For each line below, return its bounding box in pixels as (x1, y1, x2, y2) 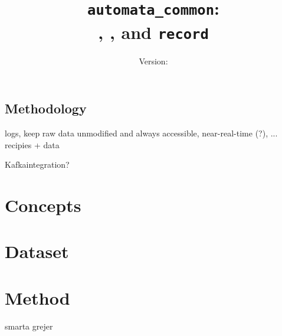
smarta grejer (5, 319, 53, 332)
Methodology (5, 99, 87, 118)
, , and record (98, 19, 209, 44)
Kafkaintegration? (5, 158, 70, 171)
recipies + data (5, 138, 60, 151)
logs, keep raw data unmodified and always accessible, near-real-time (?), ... (5, 126, 278, 139)
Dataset (5, 239, 69, 263)
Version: (139, 54, 168, 67)
